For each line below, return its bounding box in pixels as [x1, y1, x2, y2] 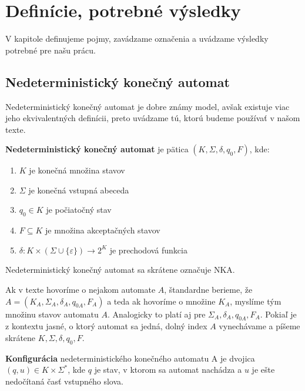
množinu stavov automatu [5, 308, 99, 320]
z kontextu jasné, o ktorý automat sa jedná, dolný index [5, 320, 207, 332]
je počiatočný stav [46, 203, 112, 216]
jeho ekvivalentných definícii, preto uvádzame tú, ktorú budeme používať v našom [5, 112, 300, 124]
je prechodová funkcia [109, 243, 187, 256]
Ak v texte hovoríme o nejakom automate [5, 283, 156, 296]
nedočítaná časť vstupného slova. [5, 375, 123, 387]
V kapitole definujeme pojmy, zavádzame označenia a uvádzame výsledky [5, 32, 269, 45]
